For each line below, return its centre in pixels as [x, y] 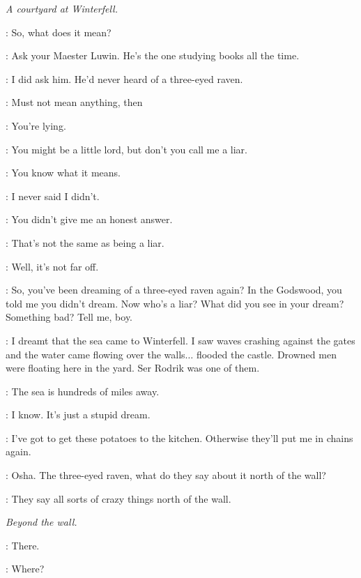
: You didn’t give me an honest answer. [89, 219]
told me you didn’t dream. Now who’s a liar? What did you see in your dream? [175, 303]
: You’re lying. [36, 125]
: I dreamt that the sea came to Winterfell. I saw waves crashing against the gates [180, 340]
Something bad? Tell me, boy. [69, 317]
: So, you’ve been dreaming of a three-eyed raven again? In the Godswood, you [174, 290]
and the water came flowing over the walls [95, 354]
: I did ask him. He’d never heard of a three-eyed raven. [124, 78]
